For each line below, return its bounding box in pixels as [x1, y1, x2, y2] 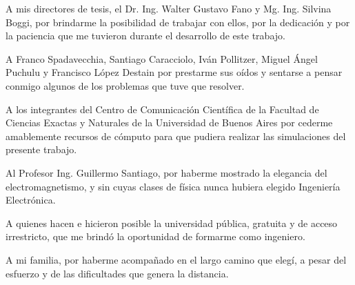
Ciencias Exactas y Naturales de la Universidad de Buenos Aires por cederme [6, 115, 333, 130]
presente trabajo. [6, 142, 77, 157]
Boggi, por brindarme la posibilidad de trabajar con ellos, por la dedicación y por [6, 14, 350, 29]
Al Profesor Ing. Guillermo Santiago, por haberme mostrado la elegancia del [6, 165, 327, 179]
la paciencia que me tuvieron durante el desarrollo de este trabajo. [6, 28, 285, 43]
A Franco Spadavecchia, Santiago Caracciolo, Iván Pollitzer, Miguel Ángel [6, 51, 318, 66]
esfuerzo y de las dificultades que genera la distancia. [6, 266, 229, 280]
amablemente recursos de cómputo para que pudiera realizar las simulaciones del [6, 128, 346, 143]
